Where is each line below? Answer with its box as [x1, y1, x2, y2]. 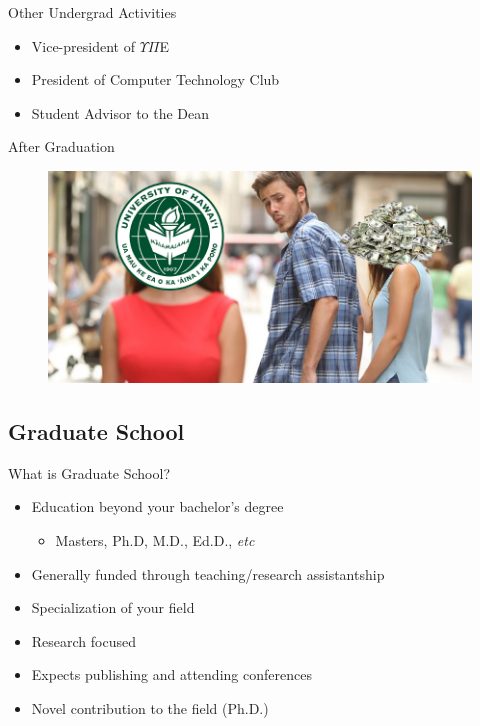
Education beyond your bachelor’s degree [31, 496, 284, 517]
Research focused [31, 630, 136, 651]
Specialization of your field [31, 597, 195, 618]
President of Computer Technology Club [31, 69, 280, 90]
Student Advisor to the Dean [31, 102, 210, 123]
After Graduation [8, 136, 115, 157]
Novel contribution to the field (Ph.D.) [31, 697, 269, 718]
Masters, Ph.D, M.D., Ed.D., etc [55, 529, 255, 550]
